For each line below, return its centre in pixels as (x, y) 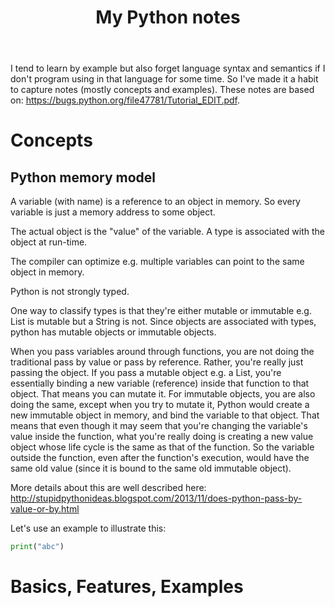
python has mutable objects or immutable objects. (113, 332)
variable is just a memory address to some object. (113, 212)
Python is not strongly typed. (70, 292)
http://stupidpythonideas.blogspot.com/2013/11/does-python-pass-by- (156, 498)
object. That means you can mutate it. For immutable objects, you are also (163, 394)
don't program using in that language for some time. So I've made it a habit (164, 79)
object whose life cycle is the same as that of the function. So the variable (162, 447)
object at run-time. (49, 242)
